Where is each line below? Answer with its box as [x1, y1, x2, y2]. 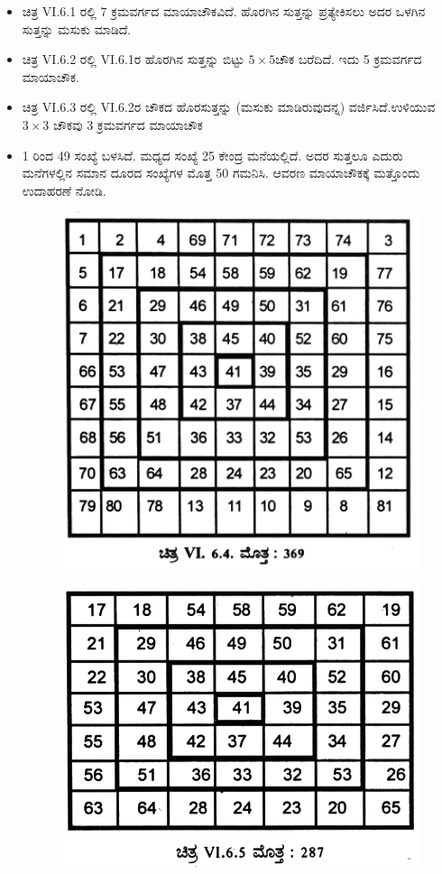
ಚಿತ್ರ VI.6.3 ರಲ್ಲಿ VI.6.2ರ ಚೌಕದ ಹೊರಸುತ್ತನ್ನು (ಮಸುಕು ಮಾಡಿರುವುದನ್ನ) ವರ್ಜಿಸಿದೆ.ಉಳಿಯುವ [22, 97, 436, 116]
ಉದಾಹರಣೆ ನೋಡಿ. [22, 180, 106, 199]
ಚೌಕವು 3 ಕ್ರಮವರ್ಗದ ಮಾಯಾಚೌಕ [53, 115, 203, 133]
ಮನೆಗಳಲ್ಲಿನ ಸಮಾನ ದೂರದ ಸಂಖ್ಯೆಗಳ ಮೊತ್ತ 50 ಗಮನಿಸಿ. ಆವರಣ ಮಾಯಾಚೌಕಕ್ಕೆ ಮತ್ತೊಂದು [22, 163, 420, 182]
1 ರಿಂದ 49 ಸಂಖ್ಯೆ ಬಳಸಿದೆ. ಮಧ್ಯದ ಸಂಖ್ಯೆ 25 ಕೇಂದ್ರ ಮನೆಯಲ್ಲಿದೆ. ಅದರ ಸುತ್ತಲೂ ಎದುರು [22, 145, 403, 164]
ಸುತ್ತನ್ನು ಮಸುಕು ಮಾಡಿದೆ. [22, 19, 132, 38]
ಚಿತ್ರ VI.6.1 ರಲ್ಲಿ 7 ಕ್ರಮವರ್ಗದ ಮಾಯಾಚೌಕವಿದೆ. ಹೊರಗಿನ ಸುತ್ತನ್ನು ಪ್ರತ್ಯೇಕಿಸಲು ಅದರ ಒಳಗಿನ [22, 2, 426, 20]
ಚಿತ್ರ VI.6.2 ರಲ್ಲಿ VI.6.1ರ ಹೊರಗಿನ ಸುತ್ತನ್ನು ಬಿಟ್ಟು [22, 50, 244, 69]
